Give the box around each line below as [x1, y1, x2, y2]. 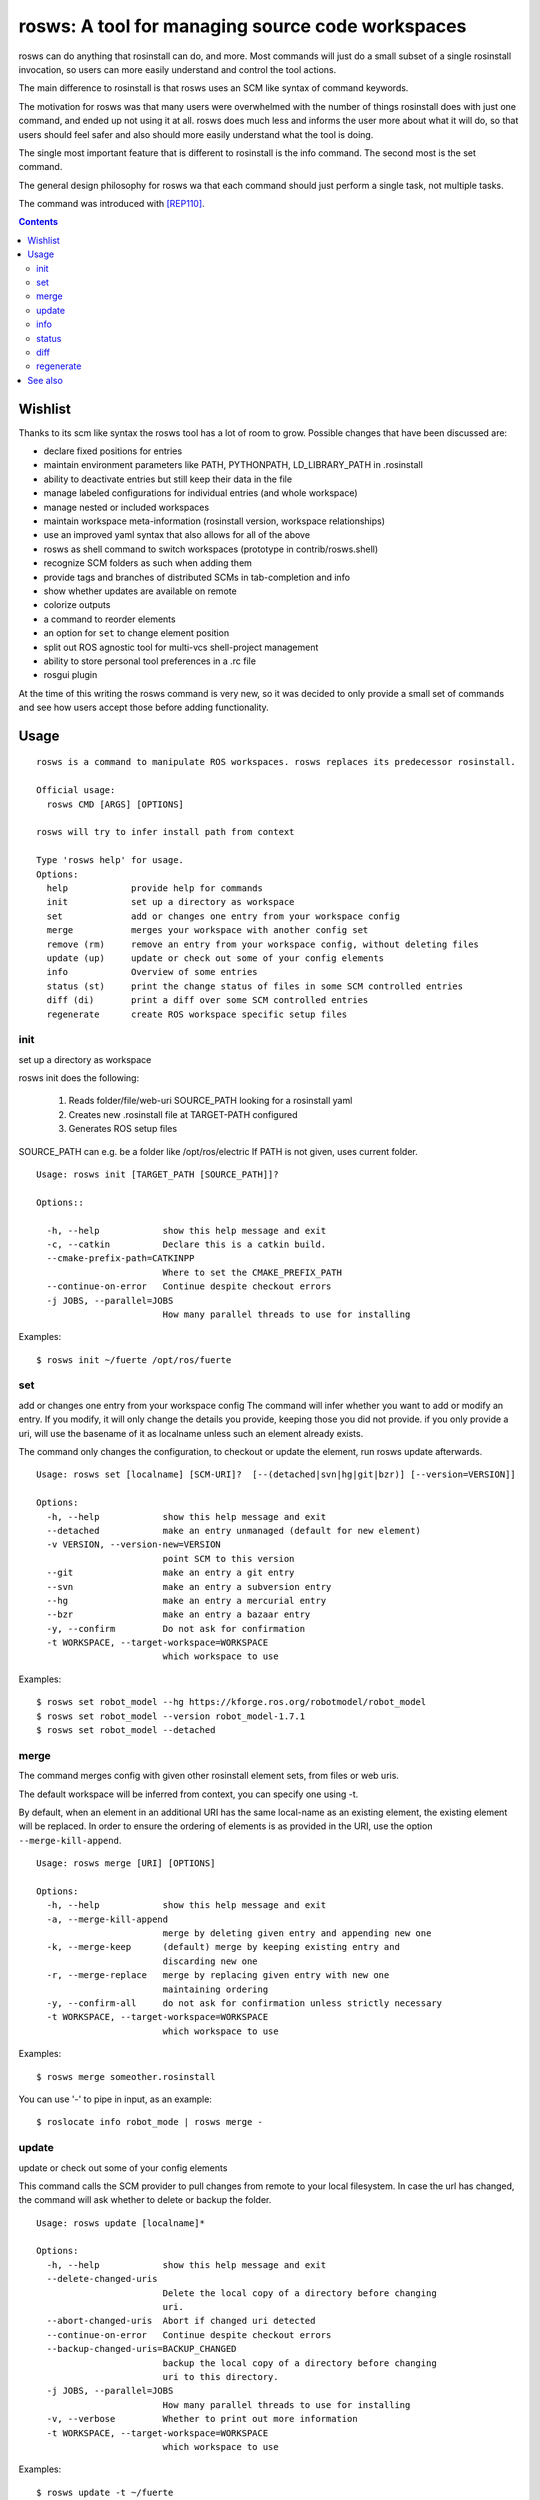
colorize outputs [43, 599, 111, 611]
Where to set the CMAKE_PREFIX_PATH [162, 1266, 342, 1278]
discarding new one [162, 1955, 259, 1967]
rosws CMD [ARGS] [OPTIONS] [46, 798, 185, 810]
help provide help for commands [46, 883, 264, 894]
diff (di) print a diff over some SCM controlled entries [46, 995, 369, 1006]
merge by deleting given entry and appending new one [162, 1928, 432, 1939]
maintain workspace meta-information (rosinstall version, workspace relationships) [43, 515, 385, 527]
